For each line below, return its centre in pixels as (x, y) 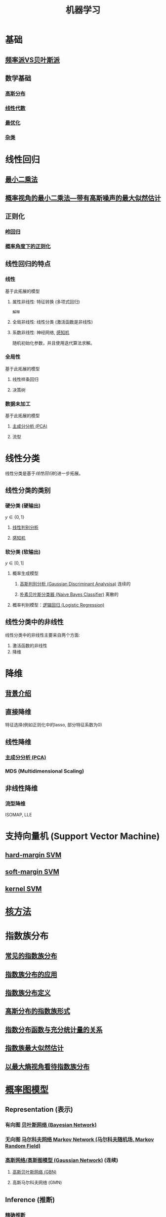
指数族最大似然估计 (34, 1048)
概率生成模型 (25, 573)
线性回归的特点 (28, 264)
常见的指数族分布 (31, 956)
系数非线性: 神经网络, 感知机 (41, 332)
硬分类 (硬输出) (23, 506)
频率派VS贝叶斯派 (33, 60)
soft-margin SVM (32, 872)
